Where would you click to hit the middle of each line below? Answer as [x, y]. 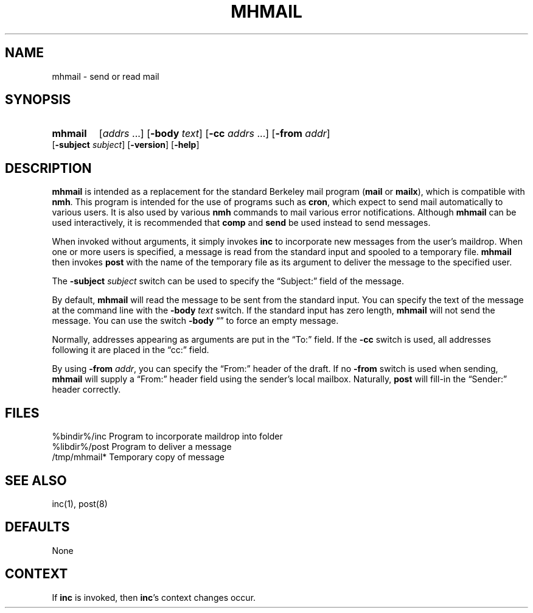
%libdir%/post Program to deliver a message [142, 447]
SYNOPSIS [38, 100]
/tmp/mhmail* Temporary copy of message [138, 457]
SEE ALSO [36, 480]
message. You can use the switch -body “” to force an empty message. [195, 321]
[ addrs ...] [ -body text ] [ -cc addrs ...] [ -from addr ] [214, 134]
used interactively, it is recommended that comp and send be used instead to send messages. [241, 223]
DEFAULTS [37, 527]
